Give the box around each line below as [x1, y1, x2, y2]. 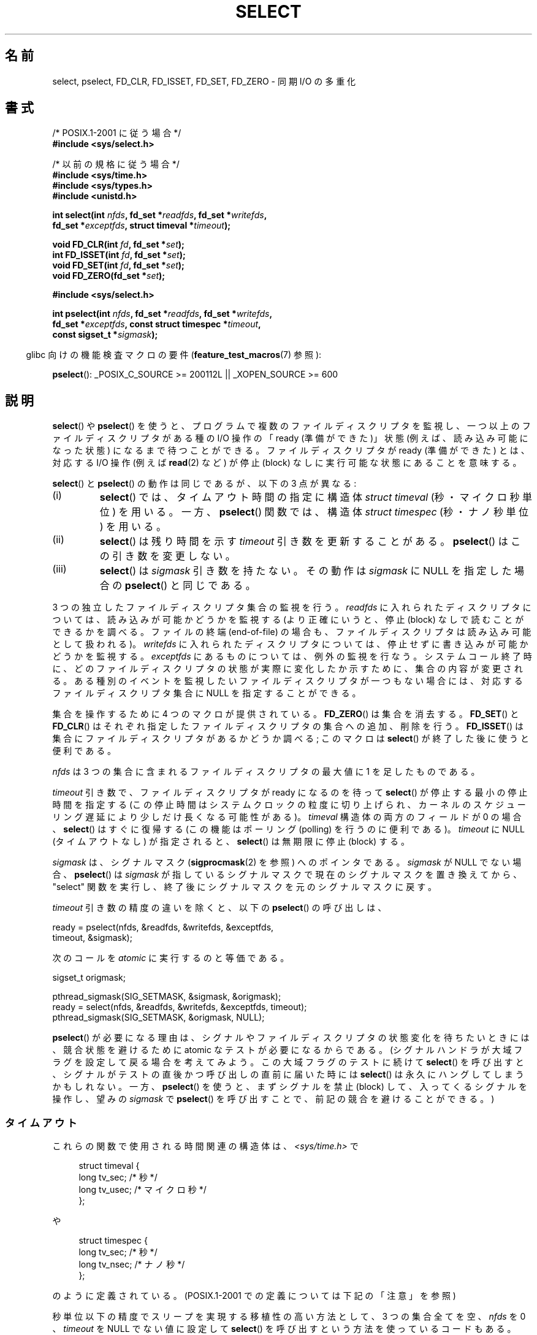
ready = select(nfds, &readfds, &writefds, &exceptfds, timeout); [52, 1002, 307, 1013]
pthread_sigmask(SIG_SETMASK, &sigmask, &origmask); [52, 991, 281, 1002]
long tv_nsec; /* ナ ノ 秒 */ [78, 1259, 185, 1270]
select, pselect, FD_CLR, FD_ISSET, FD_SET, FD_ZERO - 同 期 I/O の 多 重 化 [52, 75, 356, 86]
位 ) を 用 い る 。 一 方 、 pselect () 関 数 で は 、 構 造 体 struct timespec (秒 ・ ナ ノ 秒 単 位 [99, 506, 528, 519]
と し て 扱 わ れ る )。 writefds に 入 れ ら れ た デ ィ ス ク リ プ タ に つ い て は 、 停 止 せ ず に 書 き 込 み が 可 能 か [52, 639, 528, 650]
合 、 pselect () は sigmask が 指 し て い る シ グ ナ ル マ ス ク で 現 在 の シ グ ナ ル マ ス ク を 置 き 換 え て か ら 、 [52, 869, 522, 880]
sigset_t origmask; [52, 972, 126, 983]
